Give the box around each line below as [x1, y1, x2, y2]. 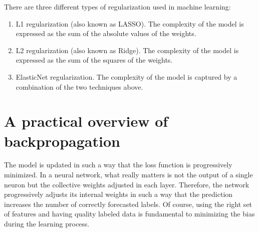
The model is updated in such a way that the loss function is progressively [4, 159, 232, 170]
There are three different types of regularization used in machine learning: [4, 2, 231, 12]
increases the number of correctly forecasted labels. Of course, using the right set [4, 198, 252, 209]
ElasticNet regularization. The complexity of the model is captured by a [16, 71, 237, 82]
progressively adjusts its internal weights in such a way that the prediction [4, 189, 233, 199]
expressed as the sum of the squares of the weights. [16, 55, 173, 65]
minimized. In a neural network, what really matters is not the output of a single [4, 169, 253, 180]
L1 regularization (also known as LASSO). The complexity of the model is [16, 18, 244, 29]
